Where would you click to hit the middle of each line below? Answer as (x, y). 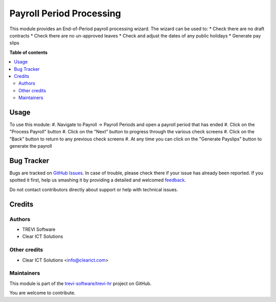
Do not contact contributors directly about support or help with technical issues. (94, 189)
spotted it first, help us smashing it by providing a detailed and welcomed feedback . (98, 180)
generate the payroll (31, 146)
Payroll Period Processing (65, 13)
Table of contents (29, 52)
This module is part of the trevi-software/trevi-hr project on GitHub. (80, 283)
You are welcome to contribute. (42, 293)
